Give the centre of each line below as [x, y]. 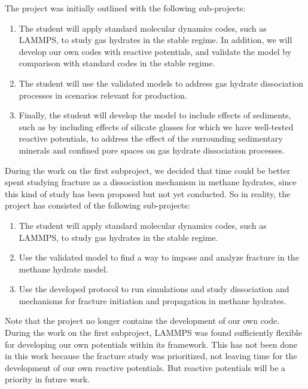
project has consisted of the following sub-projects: [97, 205]
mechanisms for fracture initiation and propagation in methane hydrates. [153, 300]
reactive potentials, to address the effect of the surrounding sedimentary [151, 138]
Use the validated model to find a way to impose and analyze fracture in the [159, 257]
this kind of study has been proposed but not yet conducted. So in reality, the [148, 193]
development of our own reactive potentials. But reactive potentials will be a [145, 367]
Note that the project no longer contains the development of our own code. [142, 321]
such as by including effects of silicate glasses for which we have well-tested [156, 126]
